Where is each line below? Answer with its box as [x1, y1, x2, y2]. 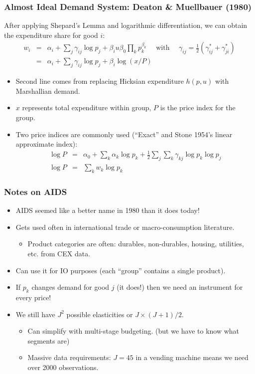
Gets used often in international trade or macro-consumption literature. [15, 221, 235, 232]
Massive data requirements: [27, 352, 111, 363]
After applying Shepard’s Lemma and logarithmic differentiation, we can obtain [4, 20, 248, 30]
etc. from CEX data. [27, 248, 91, 258]
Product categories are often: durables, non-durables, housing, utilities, [27, 238, 244, 249]
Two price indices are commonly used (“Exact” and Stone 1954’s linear [15, 129, 233, 139]
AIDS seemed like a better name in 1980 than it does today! [15, 205, 200, 215]
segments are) [27, 335, 70, 346]
